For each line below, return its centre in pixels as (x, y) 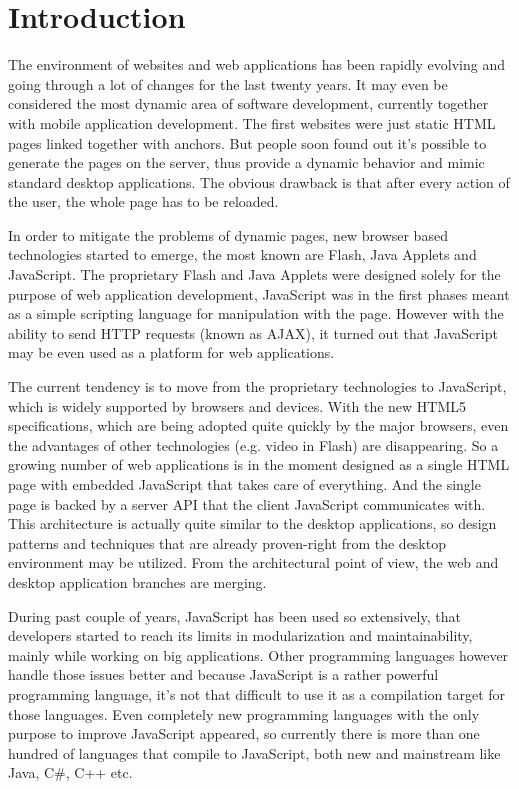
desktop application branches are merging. (137, 581)
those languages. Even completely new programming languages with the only (244, 713)
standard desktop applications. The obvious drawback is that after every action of (259, 181)
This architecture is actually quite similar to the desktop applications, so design (252, 523)
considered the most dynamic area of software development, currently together (248, 103)
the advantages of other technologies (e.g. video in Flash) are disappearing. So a (253, 444)
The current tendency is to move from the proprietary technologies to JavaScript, (257, 386)
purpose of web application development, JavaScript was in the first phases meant (259, 293)
